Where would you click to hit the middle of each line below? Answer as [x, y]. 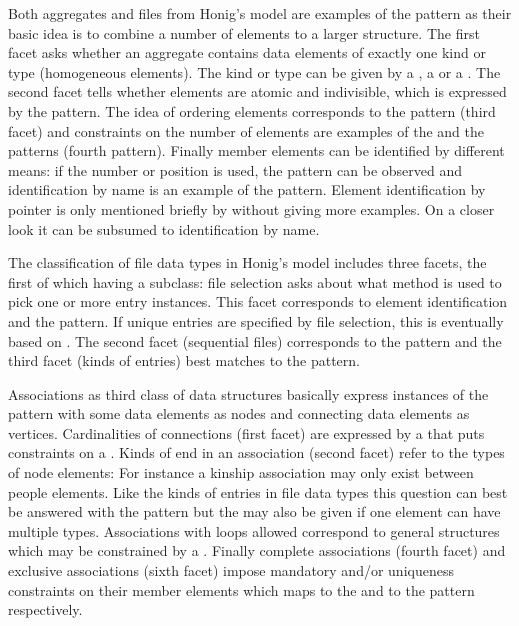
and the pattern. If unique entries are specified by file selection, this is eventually [256, 320]
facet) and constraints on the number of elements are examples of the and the [246, 130]
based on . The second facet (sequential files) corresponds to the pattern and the [255, 340]
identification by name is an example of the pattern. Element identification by [247, 189]
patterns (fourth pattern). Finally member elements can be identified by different [256, 150]
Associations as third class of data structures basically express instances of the [248, 393]
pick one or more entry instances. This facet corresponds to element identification [258, 301]
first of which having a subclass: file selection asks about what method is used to [255, 281]
